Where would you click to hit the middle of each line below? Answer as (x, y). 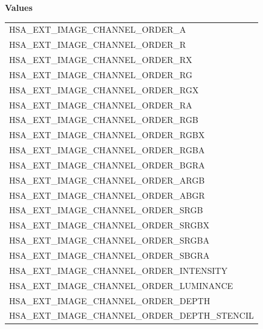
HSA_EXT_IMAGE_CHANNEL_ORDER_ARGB (107, 180)
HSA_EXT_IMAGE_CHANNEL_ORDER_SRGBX (109, 225)
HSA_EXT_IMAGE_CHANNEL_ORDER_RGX (104, 89)
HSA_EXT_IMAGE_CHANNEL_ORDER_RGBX (107, 135)
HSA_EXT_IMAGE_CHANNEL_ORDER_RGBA (107, 150)
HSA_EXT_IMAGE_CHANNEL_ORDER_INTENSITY (119, 270)
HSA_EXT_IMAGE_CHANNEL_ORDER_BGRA (107, 164)
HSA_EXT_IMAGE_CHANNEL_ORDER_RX (101, 60)
